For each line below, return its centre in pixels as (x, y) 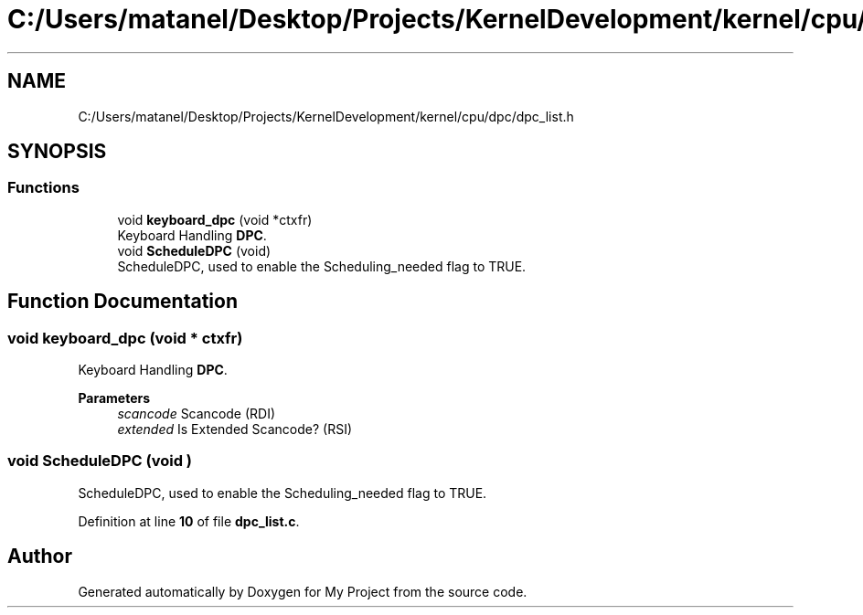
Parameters (114, 398)
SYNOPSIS (57, 152)
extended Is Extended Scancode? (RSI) (234, 429)
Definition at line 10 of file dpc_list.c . (189, 521)
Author (40, 557)
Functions (43, 188)
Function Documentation (123, 302)
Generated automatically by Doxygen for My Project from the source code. (303, 591)
